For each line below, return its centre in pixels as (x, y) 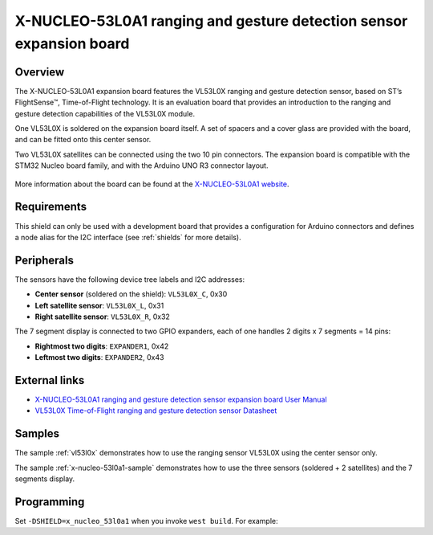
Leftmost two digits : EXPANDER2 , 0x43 (99, 357)
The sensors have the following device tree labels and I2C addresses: (130, 279)
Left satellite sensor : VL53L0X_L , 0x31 (99, 305)
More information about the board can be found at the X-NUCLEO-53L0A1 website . (152, 184)
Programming (50, 502)
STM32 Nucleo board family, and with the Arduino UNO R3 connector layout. (142, 165)
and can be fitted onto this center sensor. (83, 140)
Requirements (51, 207)
